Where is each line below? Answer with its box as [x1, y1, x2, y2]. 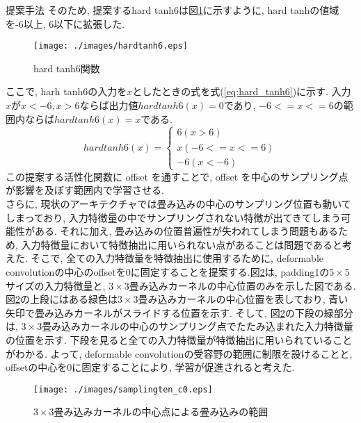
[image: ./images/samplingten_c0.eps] [33, 384, 213, 395]
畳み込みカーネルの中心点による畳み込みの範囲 [54, 404, 268, 419]
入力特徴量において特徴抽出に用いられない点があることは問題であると [21, 237, 342, 251]
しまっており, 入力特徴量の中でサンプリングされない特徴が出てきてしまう [6, 210, 342, 224]
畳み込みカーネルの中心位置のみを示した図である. [129, 278, 356, 292]
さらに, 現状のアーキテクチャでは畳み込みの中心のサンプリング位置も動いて [6, 196, 351, 210]
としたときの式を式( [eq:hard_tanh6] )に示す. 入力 [132, 84, 351, 99]
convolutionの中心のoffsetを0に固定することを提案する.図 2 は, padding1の [6, 264, 330, 279]
